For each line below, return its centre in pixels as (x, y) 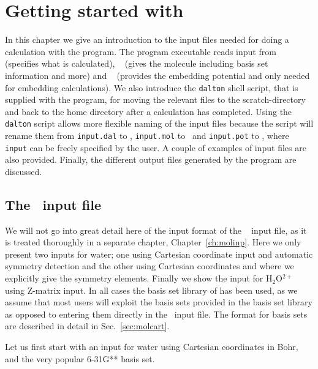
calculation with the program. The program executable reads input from (141, 51)
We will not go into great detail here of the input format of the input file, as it (156, 230)
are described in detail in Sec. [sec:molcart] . (87, 326)
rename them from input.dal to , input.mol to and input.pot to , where (147, 135)
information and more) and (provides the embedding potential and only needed (157, 75)
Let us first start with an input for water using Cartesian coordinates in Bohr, (152, 347)
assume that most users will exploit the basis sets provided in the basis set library (159, 302)
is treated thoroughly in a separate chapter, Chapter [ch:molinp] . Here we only (153, 242)
